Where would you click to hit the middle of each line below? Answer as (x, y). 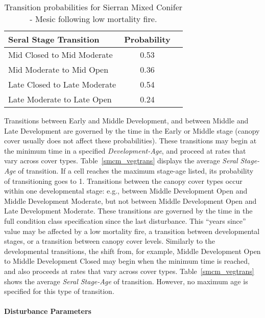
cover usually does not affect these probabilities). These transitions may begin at (130, 141)
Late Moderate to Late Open (60, 99)
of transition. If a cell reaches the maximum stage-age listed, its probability (136, 170)
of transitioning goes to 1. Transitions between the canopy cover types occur (123, 181)
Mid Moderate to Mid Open (58, 69)
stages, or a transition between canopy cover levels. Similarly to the (110, 241)
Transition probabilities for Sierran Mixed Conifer (93, 7)
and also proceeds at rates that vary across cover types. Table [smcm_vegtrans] (129, 271)
